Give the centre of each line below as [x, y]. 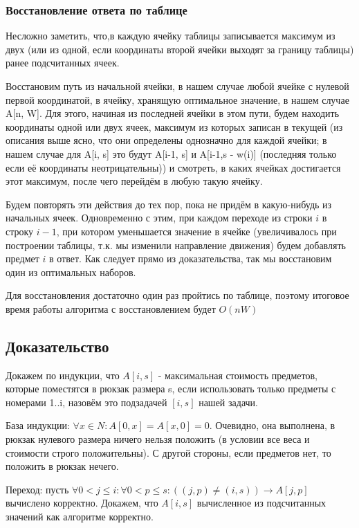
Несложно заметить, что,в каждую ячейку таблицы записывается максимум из [171, 36]
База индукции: [38, 425]
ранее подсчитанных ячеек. [63, 63]
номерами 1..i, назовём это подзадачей [86, 402]
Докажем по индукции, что [63, 375]
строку [20, 231]
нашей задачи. [228, 402]
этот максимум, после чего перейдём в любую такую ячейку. [134, 181]
